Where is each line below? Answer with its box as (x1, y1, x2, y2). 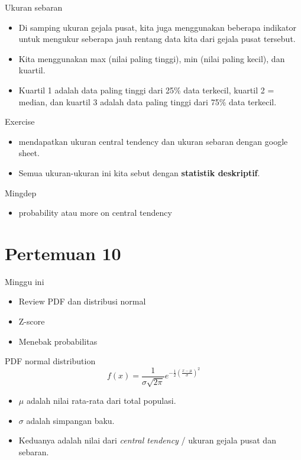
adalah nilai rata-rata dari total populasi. (26, 394, 176, 407)
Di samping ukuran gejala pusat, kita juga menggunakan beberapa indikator (18, 21, 296, 33)
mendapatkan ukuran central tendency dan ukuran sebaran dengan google (18, 135, 288, 147)
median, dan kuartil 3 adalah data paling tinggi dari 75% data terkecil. (18, 95, 277, 108)
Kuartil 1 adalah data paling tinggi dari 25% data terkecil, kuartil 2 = (18, 83, 274, 96)
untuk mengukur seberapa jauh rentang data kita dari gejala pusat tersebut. (18, 33, 296, 45)
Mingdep (5, 186, 37, 199)
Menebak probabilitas (18, 335, 98, 347)
